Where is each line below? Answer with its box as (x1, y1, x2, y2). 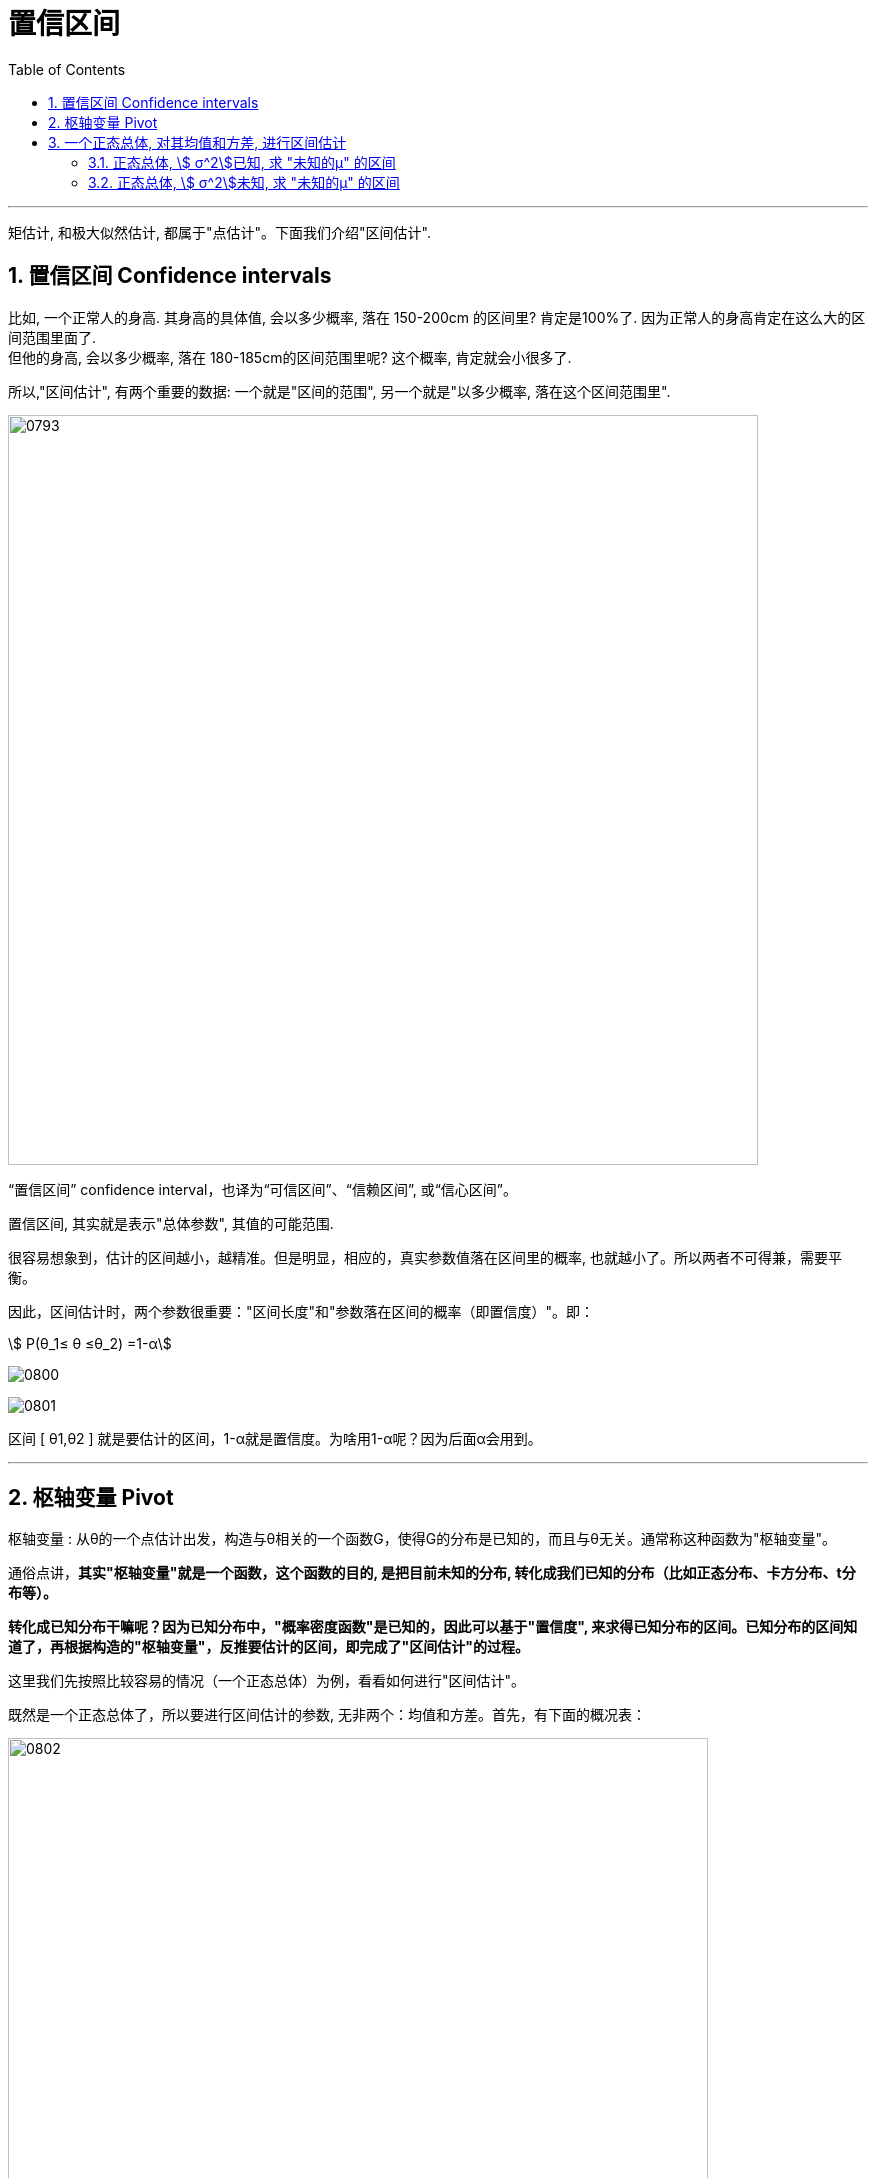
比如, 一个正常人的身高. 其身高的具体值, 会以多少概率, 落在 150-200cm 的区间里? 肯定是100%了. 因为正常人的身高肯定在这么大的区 (8, 308, 866, 326)
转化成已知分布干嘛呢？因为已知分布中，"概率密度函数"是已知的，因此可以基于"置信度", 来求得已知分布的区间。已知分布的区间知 (8, 1618, 858, 1636)
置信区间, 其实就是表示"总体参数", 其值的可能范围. (8, 1214, 334, 1232)
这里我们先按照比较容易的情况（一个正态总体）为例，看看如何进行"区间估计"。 (8, 1672, 526, 1690)
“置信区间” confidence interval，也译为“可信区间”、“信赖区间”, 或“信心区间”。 (8, 1180, 517, 1198)
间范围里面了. (8, 328, 97, 346)
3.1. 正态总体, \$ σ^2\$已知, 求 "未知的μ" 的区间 (88, 153, 396, 171)
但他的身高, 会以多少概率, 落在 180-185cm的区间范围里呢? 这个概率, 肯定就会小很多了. (8, 348, 572, 366)
